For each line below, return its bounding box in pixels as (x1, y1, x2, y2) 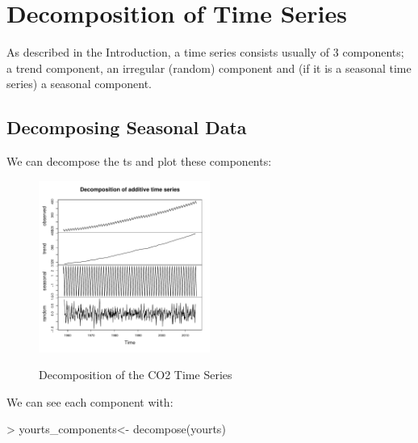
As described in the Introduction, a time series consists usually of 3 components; (6, 44, 404, 61)
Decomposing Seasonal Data (6, 115, 247, 140)
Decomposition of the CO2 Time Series (39, 366, 232, 383)
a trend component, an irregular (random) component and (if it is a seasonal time (6, 59, 412, 76)
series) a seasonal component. (6, 75, 152, 92)
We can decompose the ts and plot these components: (6, 153, 272, 170)
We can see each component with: (6, 393, 173, 410)
